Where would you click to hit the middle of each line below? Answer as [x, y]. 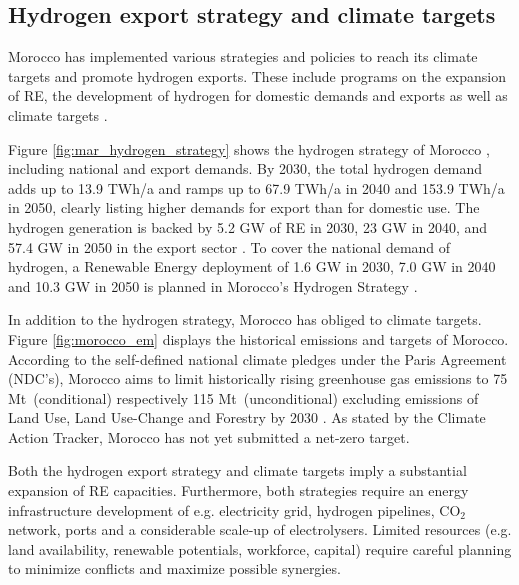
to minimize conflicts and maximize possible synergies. [174, 568]
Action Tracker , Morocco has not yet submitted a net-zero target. [209, 436]
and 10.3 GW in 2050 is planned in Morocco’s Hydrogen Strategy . [213, 285]
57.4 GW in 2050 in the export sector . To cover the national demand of [229, 246]
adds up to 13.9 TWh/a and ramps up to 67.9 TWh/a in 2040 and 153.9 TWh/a [256, 187]
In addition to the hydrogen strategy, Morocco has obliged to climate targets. [245, 319]
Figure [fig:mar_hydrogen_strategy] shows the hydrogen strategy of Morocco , [249, 148]
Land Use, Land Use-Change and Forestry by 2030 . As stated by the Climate [247, 417]
